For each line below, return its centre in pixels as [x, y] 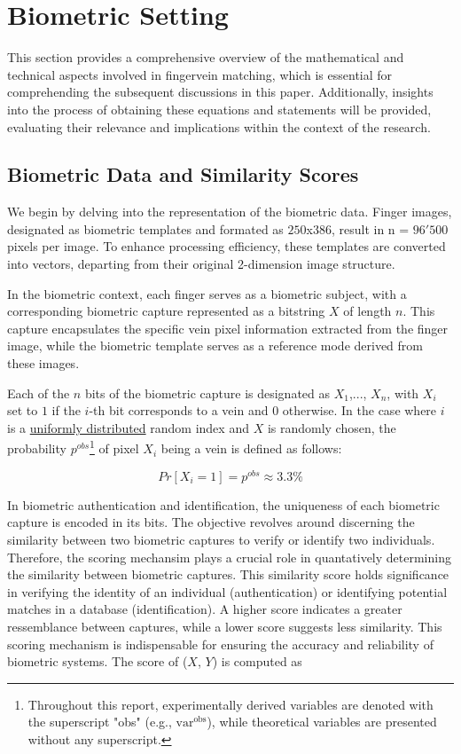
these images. [43, 363]
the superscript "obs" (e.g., [100, 722]
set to [23, 410]
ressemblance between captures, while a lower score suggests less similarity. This [225, 626]
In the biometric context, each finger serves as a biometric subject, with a [207, 293]
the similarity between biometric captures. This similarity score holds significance [228, 574]
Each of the [39, 393]
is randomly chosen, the [332, 427]
